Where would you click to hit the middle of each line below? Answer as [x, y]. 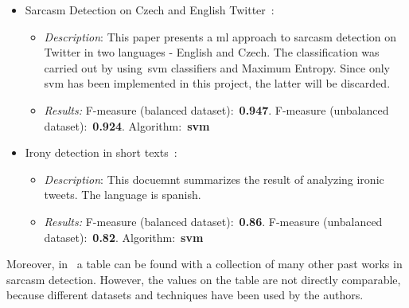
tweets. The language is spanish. [123, 195]
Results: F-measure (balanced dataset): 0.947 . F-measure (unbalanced [216, 109]
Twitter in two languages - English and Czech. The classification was [212, 52]
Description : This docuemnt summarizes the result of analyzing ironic [214, 179]
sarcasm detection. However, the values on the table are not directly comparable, [204, 279]
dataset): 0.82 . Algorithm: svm [124, 237]
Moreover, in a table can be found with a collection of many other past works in [204, 264]
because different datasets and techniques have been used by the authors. [185, 295]
